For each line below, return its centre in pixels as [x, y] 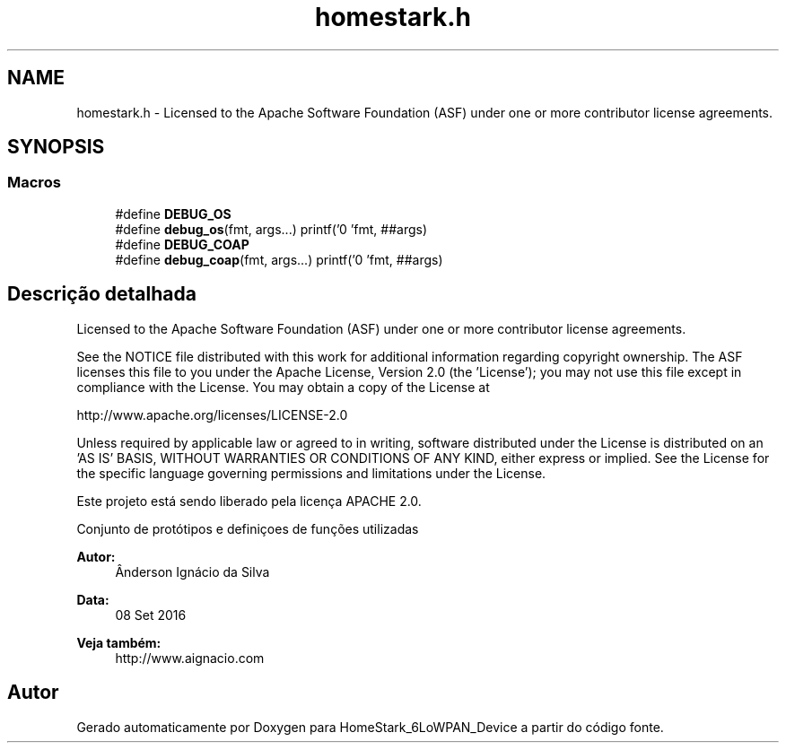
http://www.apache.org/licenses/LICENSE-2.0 [212, 414]
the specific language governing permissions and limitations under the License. [311, 473]
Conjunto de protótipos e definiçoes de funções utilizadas [248, 528]
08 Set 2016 [151, 615]
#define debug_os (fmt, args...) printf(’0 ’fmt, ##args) [271, 229]
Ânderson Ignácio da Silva [192, 571]
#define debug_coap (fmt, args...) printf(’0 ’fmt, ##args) [279, 259]
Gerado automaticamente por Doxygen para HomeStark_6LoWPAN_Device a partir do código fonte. [370, 727]
